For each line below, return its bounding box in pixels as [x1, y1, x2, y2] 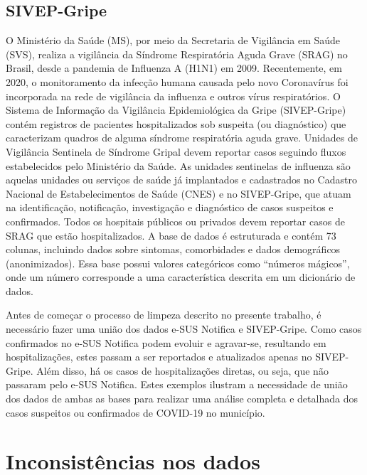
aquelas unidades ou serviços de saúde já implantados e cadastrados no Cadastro [6, 172, 357, 187]
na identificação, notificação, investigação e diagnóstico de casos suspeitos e [6, 200, 334, 215]
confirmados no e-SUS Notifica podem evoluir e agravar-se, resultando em [6, 335, 326, 350]
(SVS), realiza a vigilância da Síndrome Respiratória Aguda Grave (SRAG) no [6, 46, 348, 61]
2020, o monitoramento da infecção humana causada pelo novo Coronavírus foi [6, 74, 349, 89]
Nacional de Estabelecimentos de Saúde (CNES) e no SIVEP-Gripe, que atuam [6, 186, 351, 201]
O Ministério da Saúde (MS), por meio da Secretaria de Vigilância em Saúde [6, 33, 341, 48]
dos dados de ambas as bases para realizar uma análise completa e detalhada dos [6, 391, 358, 406]
